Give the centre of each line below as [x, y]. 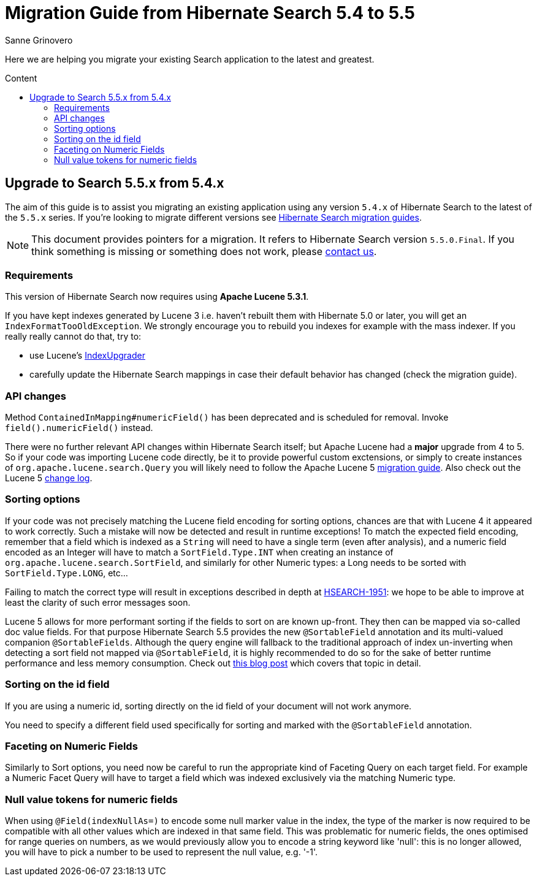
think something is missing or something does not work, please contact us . [204, 251]
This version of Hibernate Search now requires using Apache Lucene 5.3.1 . [157, 297]
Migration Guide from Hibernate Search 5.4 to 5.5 [210, 13]
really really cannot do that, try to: [73, 337]
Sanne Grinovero [39, 40]
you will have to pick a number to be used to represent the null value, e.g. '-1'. [162, 852]
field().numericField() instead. [79, 428]
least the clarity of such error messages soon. [98, 602]
